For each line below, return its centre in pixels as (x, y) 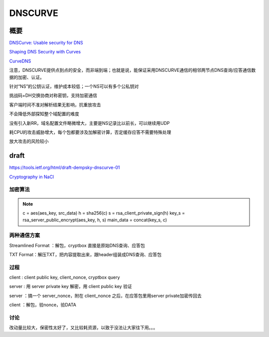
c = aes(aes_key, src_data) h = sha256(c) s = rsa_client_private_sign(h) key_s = (104, 213)
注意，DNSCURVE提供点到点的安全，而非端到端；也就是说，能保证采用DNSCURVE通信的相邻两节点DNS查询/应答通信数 (133, 70)
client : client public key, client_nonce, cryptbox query (65, 278)
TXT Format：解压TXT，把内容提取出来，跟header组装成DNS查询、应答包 (85, 254)
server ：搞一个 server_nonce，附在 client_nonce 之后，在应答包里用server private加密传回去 (105, 296)
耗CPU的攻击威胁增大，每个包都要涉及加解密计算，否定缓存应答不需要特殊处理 (90, 132)
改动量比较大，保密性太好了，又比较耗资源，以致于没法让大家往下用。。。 (83, 328)
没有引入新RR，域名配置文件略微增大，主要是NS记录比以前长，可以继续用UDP (90, 123)
